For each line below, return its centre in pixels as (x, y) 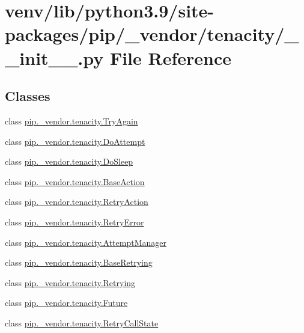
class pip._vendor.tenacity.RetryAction (77, 202)
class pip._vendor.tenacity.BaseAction (75, 181)
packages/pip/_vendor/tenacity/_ (152, 34)
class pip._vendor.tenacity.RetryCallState (82, 322)
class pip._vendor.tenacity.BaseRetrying (79, 262)
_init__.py (54, 57)
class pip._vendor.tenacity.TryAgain (71, 121)
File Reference (171, 57)
